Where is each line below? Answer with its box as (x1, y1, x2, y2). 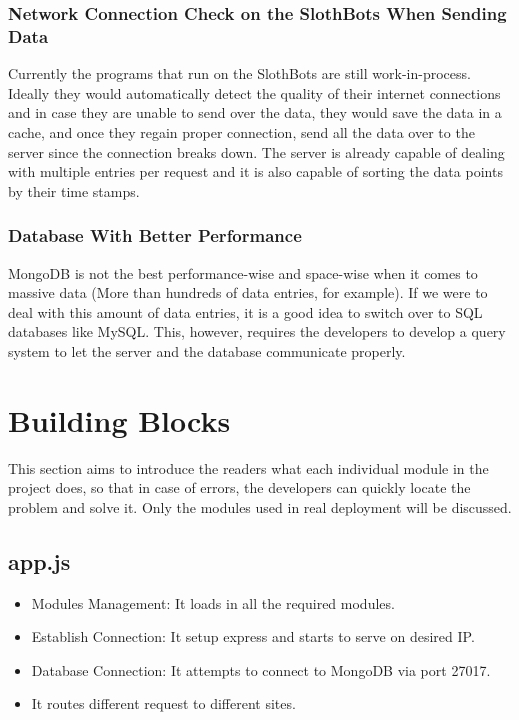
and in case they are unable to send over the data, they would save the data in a (8, 102, 502, 123)
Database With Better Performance (8, 223, 302, 248)
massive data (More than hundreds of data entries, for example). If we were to (8, 282, 488, 303)
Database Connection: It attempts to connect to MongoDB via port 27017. (31, 659, 491, 680)
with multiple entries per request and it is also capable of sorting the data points (8, 161, 503, 182)
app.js (8, 545, 71, 576)
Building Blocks (8, 399, 231, 440)
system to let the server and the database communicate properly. (8, 340, 406, 361)
